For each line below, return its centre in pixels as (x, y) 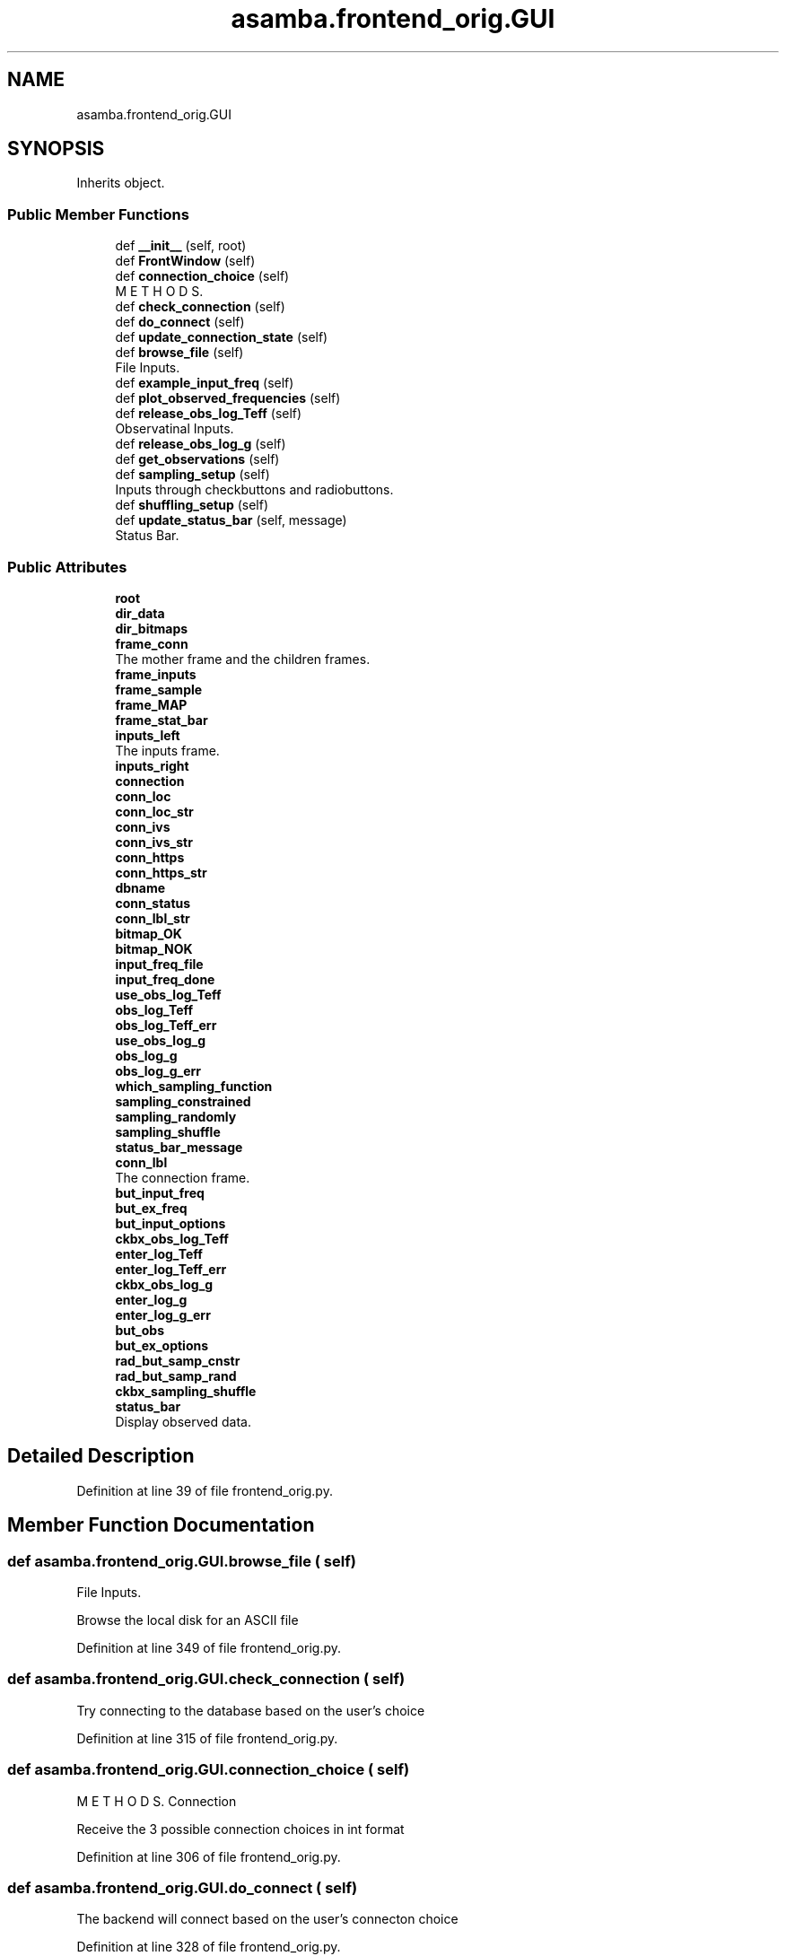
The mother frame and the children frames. (243, 659)
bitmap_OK (148, 933)
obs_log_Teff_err (166, 1025)
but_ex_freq (151, 1208)
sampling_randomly (176, 1116)
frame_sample (159, 689)
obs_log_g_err (158, 1070)
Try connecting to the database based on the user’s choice (251, 1710)
